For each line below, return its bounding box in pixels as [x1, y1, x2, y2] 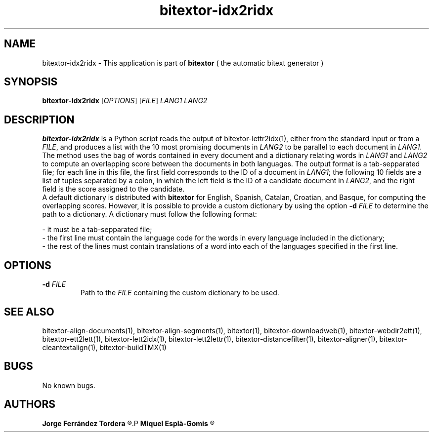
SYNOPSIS [4, 76, 58, 88]
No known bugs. [42, 381, 95, 390]
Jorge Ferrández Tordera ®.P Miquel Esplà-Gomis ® [42, 419, 215, 428]
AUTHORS [4, 398, 56, 411]
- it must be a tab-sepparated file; [42, 225, 152, 234]
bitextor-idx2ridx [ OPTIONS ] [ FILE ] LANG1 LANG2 [42, 96, 208, 105]
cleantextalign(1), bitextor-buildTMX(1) [42, 343, 167, 352]
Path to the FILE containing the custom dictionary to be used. [80, 288, 279, 297]
